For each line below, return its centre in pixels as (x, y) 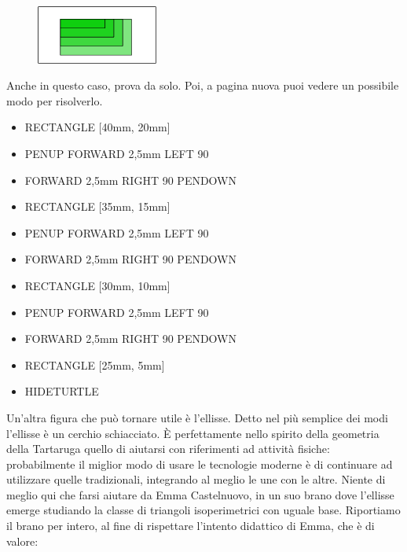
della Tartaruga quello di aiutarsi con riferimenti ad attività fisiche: (168, 449)
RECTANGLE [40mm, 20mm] (97, 127)
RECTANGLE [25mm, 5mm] (95, 364)
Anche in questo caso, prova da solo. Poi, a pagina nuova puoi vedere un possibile (203, 85)
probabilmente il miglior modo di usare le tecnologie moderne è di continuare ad (200, 464)
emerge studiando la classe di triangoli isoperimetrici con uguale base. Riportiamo (203, 510)
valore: (22, 541)
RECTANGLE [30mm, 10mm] (97, 285)
